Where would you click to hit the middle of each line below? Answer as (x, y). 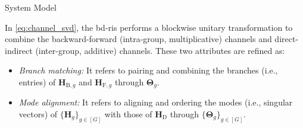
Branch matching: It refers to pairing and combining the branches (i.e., (148, 70)
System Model (31, 7)
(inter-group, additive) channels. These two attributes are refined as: (160, 50)
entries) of (37, 81)
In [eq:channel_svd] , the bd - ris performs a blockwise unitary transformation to (149, 27)
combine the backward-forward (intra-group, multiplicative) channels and (138, 39)
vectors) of (38, 114)
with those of (128, 114)
